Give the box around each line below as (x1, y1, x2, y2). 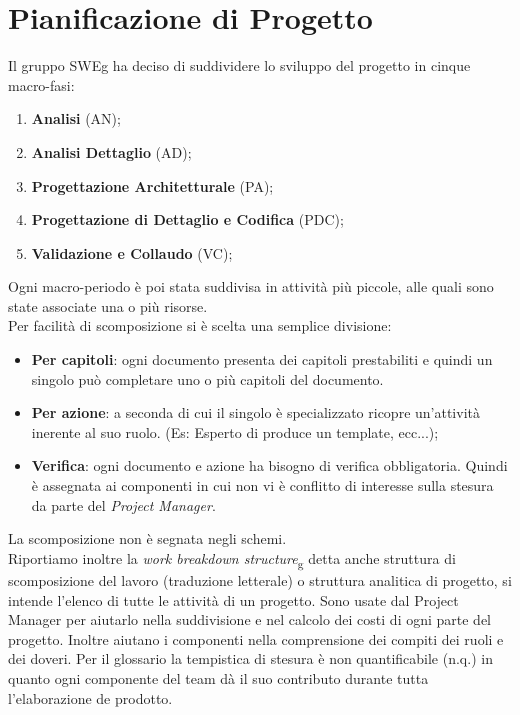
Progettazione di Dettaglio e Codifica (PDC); (31, 209, 344, 230)
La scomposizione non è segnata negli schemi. (8, 528, 287, 549)
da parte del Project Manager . (31, 494, 216, 515)
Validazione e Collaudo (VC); (31, 242, 233, 263)
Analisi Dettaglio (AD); (31, 141, 192, 162)
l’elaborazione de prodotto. (8, 687, 173, 708)
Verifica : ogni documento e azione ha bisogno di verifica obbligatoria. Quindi (31, 455, 508, 476)
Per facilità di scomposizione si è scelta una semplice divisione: (8, 315, 392, 336)
